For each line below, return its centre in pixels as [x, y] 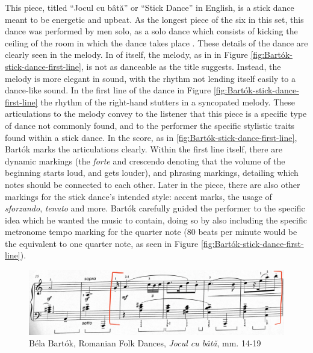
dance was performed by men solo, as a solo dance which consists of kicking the [151, 31]
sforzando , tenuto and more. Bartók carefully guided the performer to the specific [155, 208]
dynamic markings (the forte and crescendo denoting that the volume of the [145, 161]
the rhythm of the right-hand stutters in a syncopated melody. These [168, 102]
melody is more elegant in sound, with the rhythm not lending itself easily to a [150, 78]
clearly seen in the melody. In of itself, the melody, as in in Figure [126, 55]
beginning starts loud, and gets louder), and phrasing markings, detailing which [152, 173]
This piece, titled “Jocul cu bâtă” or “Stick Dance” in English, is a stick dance [150, 7]
